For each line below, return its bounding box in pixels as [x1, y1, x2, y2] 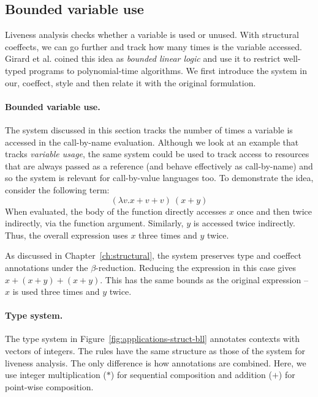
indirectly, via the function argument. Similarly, [5, 217, 184, 229]
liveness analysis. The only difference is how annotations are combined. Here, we [5, 356, 306, 369]
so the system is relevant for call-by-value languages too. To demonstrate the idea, [5, 171, 314, 184]
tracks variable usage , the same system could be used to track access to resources [5, 147, 309, 160]
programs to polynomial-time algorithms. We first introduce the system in [29, 64, 307, 76]
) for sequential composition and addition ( [110, 368, 272, 381]
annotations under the [5, 261, 88, 273]
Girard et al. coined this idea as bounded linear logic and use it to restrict [5, 52, 281, 65]
